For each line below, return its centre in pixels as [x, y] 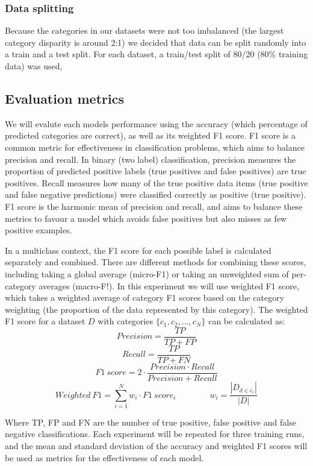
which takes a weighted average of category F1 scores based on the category [145, 298]
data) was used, [34, 66]
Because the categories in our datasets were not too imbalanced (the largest [144, 30]
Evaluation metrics [64, 98]
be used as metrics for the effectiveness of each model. [104, 457]
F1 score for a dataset [45, 321]
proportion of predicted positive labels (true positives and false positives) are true [156, 171]
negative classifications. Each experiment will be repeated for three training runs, [155, 434]
